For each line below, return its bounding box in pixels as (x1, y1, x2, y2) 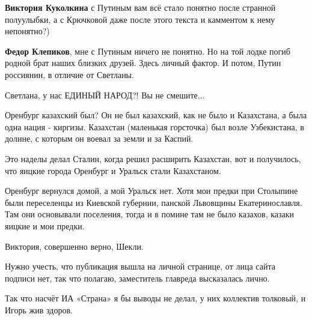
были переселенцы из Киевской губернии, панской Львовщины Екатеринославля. (5, 196, 302, 208)
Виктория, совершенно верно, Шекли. (5, 240, 144, 252)
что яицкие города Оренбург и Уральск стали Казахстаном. (5, 164, 221, 177)
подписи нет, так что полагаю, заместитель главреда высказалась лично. (5, 271, 270, 284)
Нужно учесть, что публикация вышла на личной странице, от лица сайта (5, 260, 275, 273)
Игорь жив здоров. (5, 303, 73, 316)
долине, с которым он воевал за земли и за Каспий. (5, 132, 194, 145)
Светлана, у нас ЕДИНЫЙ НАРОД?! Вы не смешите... (5, 88, 205, 101)
